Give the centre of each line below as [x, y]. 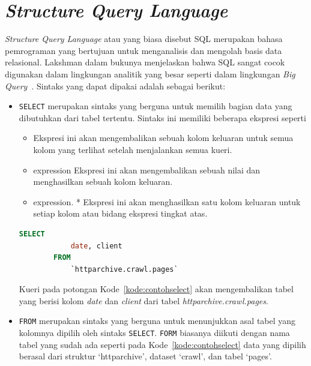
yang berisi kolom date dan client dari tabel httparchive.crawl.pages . [143, 300]
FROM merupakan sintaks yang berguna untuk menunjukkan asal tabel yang [157, 321]
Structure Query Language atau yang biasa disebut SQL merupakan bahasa [144, 39]
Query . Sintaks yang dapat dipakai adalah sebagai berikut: [115, 85]
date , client [96, 246]
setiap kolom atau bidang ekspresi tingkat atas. [120, 213]
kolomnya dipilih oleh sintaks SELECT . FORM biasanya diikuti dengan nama [154, 333]
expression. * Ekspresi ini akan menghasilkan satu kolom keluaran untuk [167, 201]
